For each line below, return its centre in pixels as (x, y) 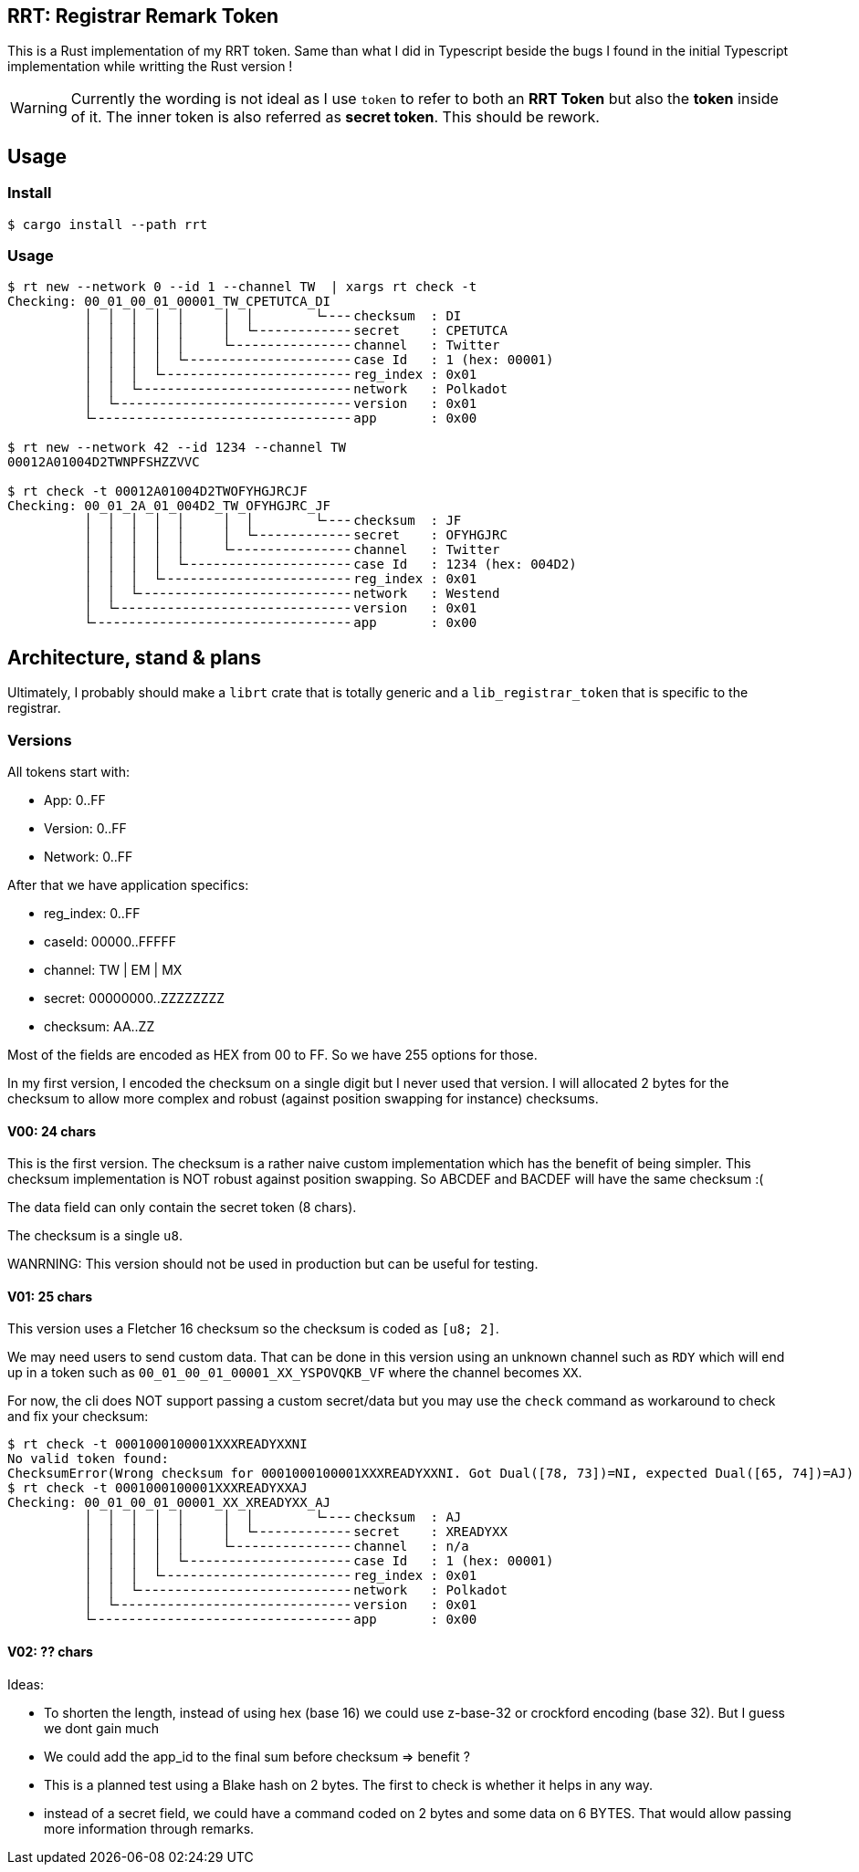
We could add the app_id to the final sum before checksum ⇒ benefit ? (257, 1756)
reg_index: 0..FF (92, 913)
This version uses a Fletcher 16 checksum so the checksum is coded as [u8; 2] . (253, 1329)
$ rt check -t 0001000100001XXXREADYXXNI (157, 1444)
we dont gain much (101, 1728)
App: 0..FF (75, 800)
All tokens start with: (68, 771)
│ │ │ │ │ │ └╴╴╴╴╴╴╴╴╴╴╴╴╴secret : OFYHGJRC (296, 535)
